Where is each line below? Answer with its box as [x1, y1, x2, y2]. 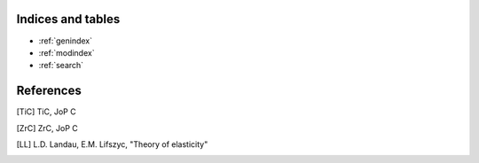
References [16, 83, 82, 98]
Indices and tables [16, 12, 121, 27]
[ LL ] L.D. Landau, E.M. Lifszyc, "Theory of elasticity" [16, 138, 208, 150]
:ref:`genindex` [38, 35, 93, 46]
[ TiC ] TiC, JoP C [16, 106, 76, 117]
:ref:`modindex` [38, 47, 95, 58]
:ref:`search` [38, 60, 84, 71]
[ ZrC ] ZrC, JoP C [16, 122, 79, 133]
